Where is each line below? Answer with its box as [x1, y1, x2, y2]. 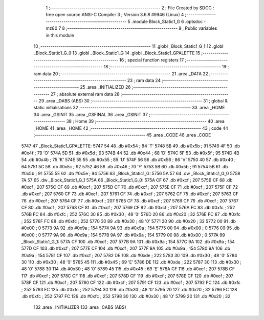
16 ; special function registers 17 [119, 57, 184, 63]
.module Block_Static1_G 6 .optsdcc [131, 19, 203, 24]
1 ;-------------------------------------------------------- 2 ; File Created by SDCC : [45, 5, 215, 11]
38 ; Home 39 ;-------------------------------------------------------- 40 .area [66, 119, 225, 124]
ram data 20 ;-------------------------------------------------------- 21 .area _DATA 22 [33, 71, 208, 77]
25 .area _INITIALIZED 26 [80, 84, 131, 90]
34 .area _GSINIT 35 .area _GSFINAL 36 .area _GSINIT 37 [33, 111, 148, 117]
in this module [45, 32, 74, 38]
